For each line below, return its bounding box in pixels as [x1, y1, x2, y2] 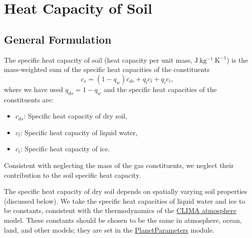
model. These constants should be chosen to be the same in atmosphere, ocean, [4, 214, 242, 225]
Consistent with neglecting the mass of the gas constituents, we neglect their [4, 160, 234, 170]
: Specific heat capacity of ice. [21, 143, 110, 154]
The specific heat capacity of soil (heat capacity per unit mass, [4, 54, 193, 65]
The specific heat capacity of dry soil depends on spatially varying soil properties [4, 186, 248, 196]
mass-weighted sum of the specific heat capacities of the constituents [4, 64, 210, 74]
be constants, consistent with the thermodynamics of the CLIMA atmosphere [4, 205, 236, 215]
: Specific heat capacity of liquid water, [20, 127, 138, 137]
